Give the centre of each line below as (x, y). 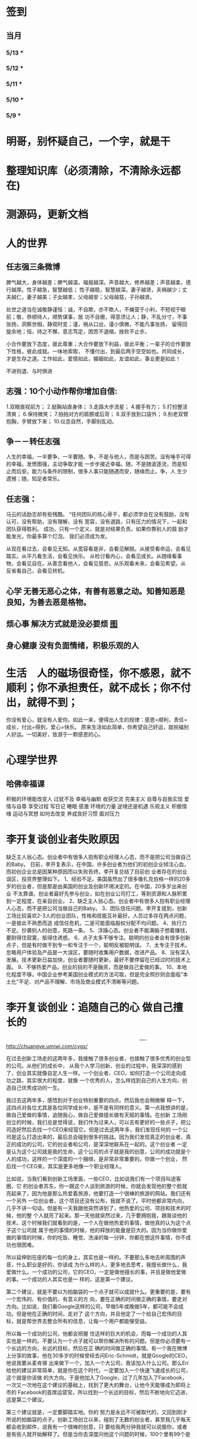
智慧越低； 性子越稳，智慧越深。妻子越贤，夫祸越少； (117, 289)
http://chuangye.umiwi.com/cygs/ (47, 1046)
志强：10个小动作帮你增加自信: (62, 391)
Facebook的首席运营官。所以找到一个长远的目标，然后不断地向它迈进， (104, 1393)
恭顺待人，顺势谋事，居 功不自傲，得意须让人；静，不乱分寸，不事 (107, 316)
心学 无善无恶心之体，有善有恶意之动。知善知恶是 (96, 591)
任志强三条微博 (33, 267)
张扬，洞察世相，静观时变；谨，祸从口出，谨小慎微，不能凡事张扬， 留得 (94, 324)
